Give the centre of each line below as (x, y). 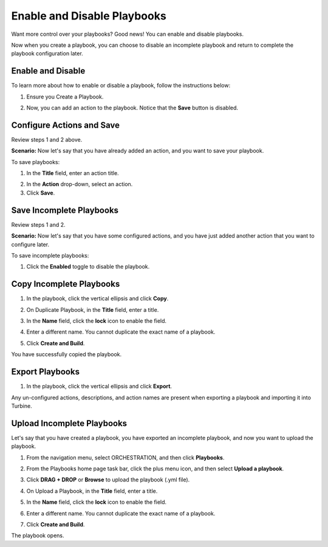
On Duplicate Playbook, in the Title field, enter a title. (93, 309)
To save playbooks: (36, 162)
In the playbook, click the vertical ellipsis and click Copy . (97, 298)
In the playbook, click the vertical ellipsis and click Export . (99, 387)
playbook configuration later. (47, 53)
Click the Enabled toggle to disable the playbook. (88, 267)
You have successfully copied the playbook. (67, 354)
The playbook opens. (38, 535)
